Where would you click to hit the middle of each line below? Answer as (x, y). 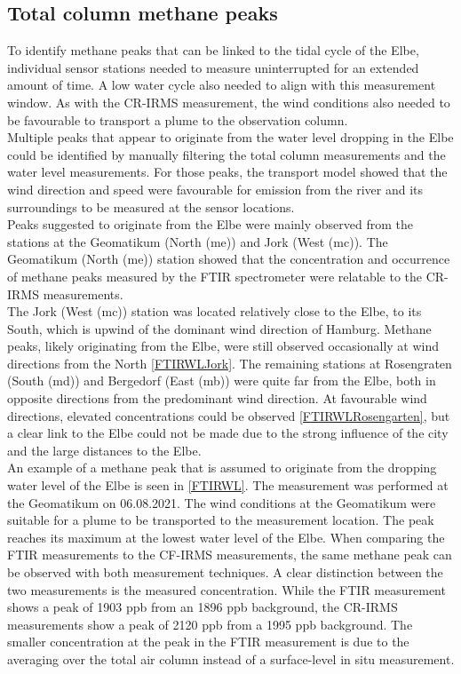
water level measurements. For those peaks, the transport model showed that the (227, 172)
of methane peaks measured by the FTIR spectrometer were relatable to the (215, 276)
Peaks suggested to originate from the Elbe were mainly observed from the (211, 224)
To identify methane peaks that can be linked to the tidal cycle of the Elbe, (213, 50)
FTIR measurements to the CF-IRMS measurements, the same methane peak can (230, 555)
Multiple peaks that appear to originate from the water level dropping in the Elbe (230, 137)
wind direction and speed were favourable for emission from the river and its (215, 189)
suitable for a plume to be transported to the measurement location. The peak (221, 520)
